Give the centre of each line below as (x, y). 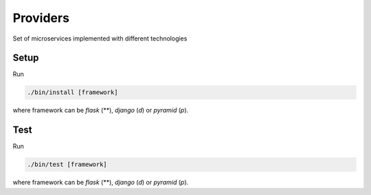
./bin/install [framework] (72, 92)
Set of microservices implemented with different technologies (100, 38)
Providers (41, 18)
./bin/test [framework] (67, 164)
